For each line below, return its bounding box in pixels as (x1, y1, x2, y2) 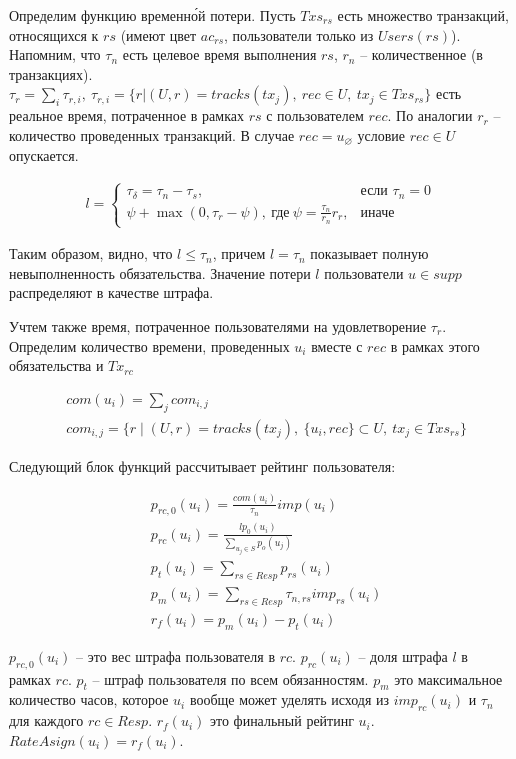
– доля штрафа (358, 645, 448, 666)
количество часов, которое (9, 689, 169, 710)
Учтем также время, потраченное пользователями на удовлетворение (9, 315, 427, 336)
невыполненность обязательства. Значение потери (9, 262, 311, 283)
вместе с (311, 335, 363, 356)
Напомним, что (9, 44, 101, 65)
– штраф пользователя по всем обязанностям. (92, 668, 369, 689)
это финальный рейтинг (209, 710, 354, 731)
